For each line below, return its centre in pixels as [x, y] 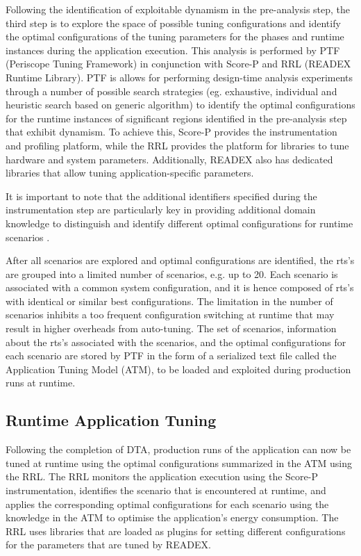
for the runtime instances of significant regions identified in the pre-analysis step [176, 118]
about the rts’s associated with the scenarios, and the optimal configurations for [176, 342]
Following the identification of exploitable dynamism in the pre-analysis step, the [178, 9]
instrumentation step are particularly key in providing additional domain [161, 210]
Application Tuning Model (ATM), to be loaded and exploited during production [178, 369]
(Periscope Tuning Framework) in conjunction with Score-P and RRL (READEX [178, 64]
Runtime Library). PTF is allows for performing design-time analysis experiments [179, 77]
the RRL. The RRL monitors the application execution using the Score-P [162, 476]
